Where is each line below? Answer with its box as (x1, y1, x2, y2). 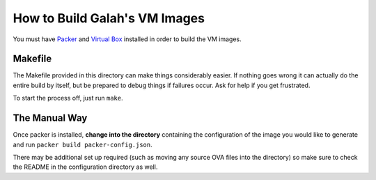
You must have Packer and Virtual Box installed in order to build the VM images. (13, 35, 242, 43)
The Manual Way (13, 112, 88, 124)
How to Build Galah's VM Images (13, 10, 205, 26)
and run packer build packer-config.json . (13, 140, 152, 149)
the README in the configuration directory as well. (13, 163, 158, 171)
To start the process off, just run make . (13, 94, 123, 103)
